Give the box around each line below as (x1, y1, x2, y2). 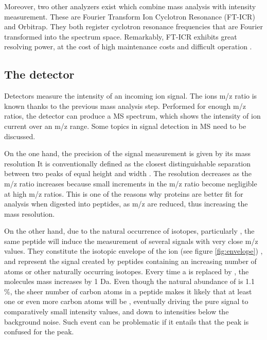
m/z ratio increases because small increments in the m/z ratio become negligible (4, 178, 257, 188)
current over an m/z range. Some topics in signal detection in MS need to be (4, 120, 246, 131)
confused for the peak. (4, 326, 74, 337)
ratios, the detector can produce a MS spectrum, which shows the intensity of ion (4, 110, 261, 121)
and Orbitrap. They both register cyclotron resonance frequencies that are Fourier (4, 21, 263, 32)
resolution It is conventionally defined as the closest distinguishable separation (4, 158, 251, 168)
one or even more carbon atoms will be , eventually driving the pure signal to (4, 296, 248, 307)
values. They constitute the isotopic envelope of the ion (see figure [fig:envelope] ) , (4, 245, 263, 256)
